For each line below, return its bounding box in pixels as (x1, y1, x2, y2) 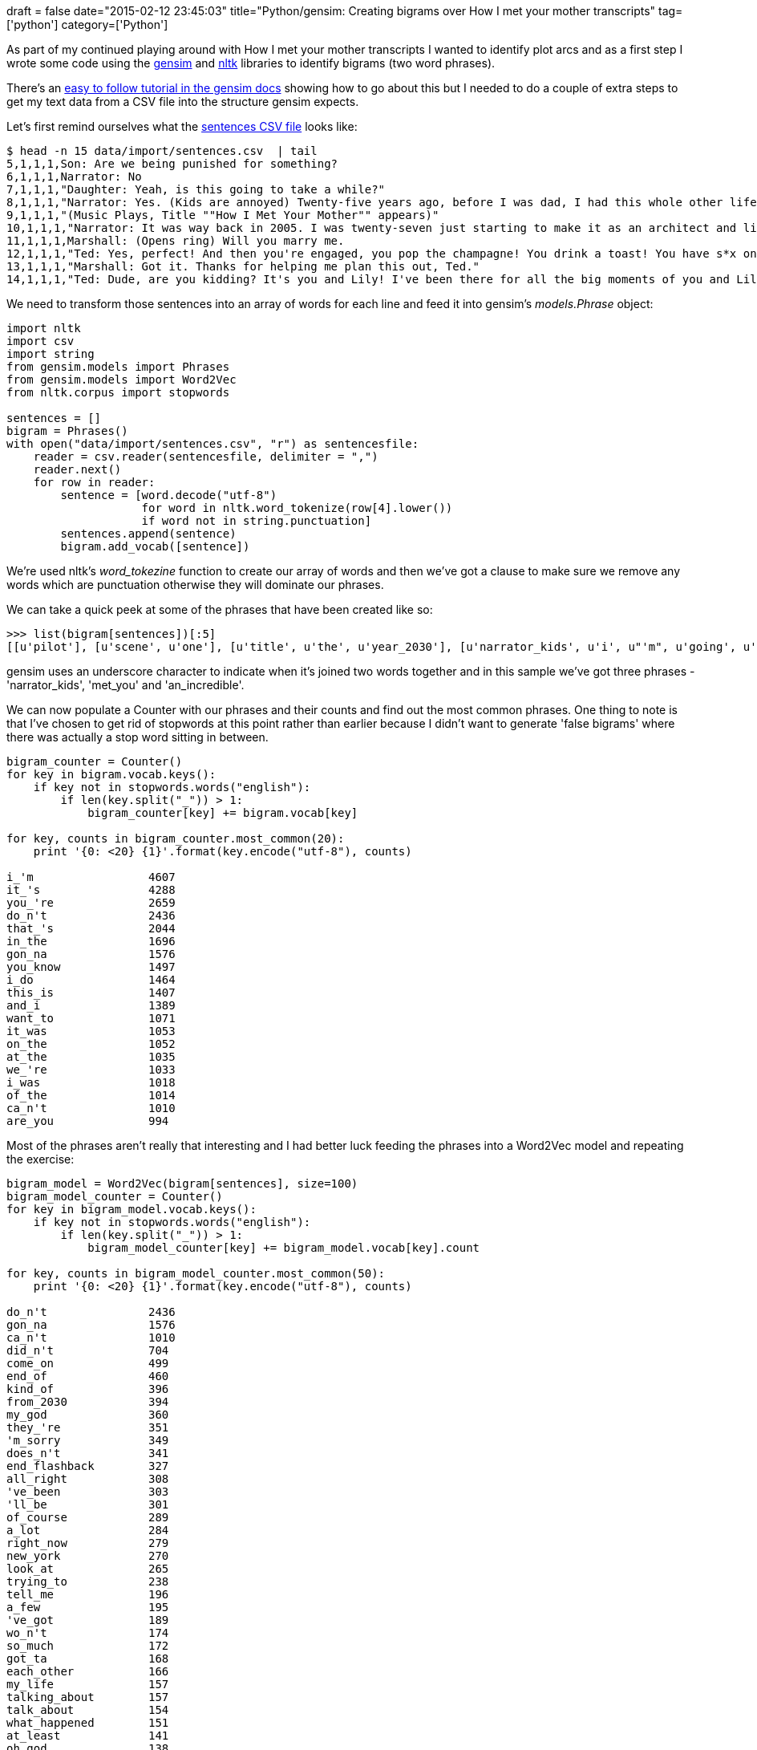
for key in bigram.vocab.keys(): (6, 768, 217, 781)
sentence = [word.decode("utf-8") (60, 489, 277, 501)
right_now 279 (6, 1537, 169, 1549)
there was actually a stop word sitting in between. (6, 730, 269, 744)
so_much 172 (6, 1639, 169, 1652)
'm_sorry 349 (6, 1434, 169, 1447)
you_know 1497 (6, 960, 176, 973)
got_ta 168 (6, 1652, 169, 1665)
